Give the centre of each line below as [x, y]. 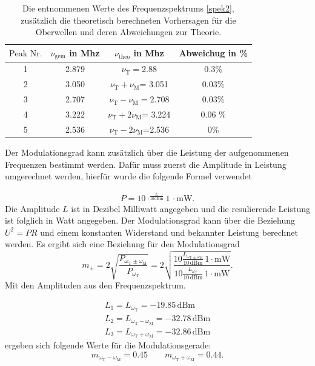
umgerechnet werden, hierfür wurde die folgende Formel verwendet [128, 176]
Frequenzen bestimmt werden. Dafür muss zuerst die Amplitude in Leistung [146, 164]
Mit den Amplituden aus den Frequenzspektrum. [95, 285]
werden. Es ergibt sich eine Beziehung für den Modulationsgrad [122, 244]
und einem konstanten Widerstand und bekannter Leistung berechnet [169, 232]
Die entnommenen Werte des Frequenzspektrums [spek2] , [128, 8]
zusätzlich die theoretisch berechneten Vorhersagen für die [128, 20]
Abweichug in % [213, 53]
